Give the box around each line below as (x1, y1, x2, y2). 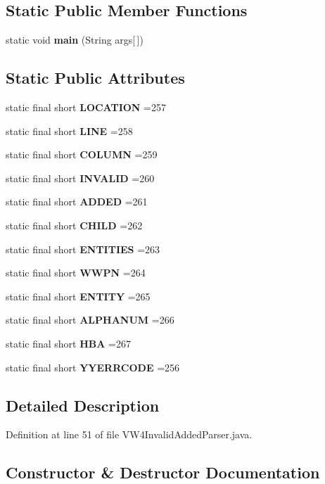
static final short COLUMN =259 (6, 147, 158, 162)
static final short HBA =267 (6, 336, 131, 350)
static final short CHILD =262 (6, 217, 143, 232)
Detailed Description (6, 394, 160, 416)
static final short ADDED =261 (6, 194, 148, 209)
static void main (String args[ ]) (6, 32, 144, 47)
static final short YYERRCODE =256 (6, 359, 180, 374)
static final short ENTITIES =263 (6, 241, 160, 256)
